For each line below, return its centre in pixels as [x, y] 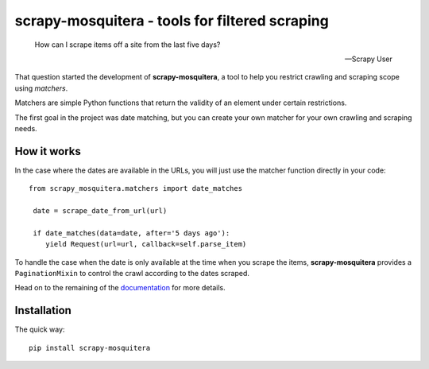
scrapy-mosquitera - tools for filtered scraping [172, 21]
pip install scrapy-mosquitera [90, 348]
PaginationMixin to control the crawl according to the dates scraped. [132, 273]
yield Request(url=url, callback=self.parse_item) [146, 244]
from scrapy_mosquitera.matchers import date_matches [135, 188]
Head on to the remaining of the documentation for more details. [120, 288]
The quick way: [40, 329]
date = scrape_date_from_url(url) [100, 210]
